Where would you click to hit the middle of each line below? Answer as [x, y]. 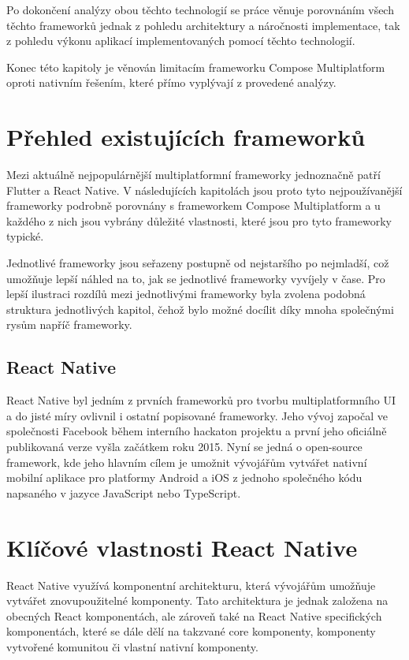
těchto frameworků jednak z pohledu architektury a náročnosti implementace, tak [203, 25]
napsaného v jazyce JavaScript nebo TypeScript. [124, 492]
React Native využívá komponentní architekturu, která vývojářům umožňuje [191, 585]
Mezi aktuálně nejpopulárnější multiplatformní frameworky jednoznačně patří [193, 175]
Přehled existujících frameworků [186, 137]
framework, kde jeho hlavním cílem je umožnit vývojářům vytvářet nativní [187, 462]
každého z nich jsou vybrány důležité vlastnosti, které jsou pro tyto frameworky [199, 220]
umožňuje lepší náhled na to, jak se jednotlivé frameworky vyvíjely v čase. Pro [196, 278]
